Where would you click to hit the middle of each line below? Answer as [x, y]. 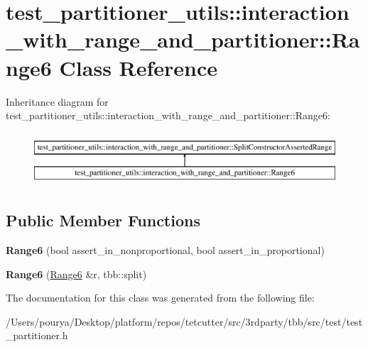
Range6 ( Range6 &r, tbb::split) [76, 274]
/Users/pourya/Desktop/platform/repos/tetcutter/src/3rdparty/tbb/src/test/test [184, 321]
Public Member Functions [103, 220]
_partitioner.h [37, 335]
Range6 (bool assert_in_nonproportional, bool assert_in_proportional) [165, 250]
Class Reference [139, 67]
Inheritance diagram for [57, 101]
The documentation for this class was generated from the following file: [160, 298]
